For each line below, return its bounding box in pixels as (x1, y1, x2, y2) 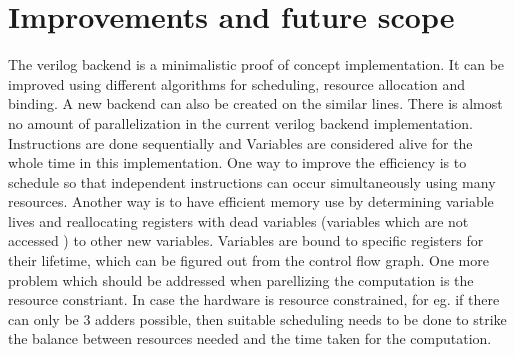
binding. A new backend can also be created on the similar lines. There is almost (8, 93, 503, 114)
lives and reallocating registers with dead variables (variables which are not (8, 210, 469, 231)
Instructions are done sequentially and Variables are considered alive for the (8, 132, 473, 153)
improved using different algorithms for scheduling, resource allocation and (8, 73, 466, 94)
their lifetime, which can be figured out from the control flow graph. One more (8, 250, 489, 271)
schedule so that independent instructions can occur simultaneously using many (8, 171, 496, 192)
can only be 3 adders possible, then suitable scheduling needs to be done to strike (8, 308, 507, 329)
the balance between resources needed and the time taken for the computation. (8, 328, 492, 349)
